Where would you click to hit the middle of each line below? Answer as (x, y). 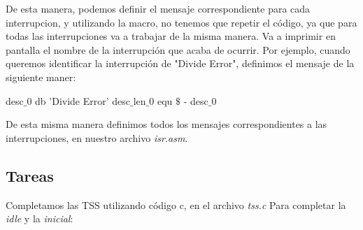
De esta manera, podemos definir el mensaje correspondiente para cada (158, 8)
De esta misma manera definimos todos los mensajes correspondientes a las (166, 124)
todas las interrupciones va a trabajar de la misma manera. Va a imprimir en (171, 36)
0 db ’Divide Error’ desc (79, 100)
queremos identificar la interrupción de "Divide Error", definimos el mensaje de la (180, 63)
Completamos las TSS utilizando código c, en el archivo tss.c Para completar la (176, 204)
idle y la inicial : (40, 218)
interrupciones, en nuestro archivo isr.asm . (97, 137)
